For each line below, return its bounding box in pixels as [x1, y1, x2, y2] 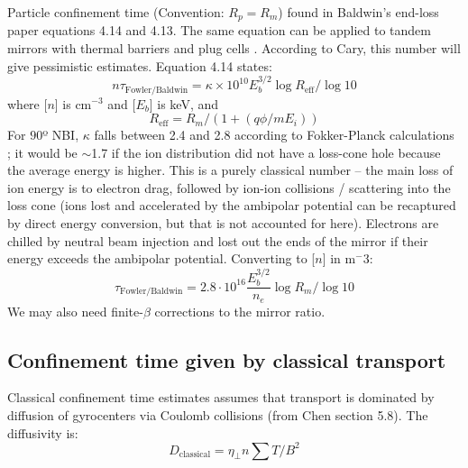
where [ [7, 94, 48, 113]
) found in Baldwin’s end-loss [278, 3, 439, 21]
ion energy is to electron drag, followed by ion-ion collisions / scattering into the [7, 178, 451, 197]
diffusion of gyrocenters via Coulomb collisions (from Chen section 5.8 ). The [7, 405, 428, 424]
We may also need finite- [7, 301, 143, 320]
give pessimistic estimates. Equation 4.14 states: [7, 56, 272, 75]
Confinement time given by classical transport [7, 345, 446, 373]
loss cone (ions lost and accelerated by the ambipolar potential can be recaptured [7, 196, 456, 215]
